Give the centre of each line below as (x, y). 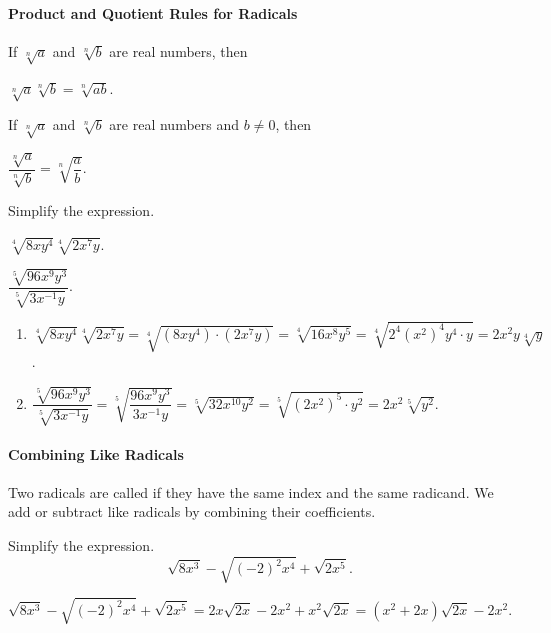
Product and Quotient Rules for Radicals (153, 12)
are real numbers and (174, 124)
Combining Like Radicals (96, 453)
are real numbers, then (178, 50)
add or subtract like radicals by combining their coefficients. (192, 511)
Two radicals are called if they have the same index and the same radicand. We (251, 491)
